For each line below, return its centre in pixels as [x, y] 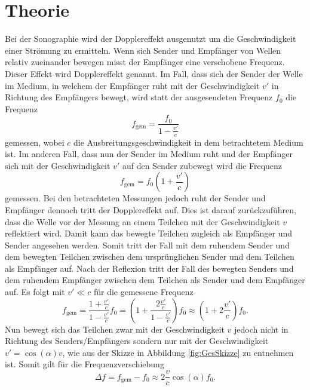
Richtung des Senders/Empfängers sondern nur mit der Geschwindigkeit [137, 341]
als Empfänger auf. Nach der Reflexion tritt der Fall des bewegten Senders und [149, 268]
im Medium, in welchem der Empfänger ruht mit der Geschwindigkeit [132, 85]
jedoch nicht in [261, 329]
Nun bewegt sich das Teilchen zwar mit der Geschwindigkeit [115, 329]
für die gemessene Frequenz [143, 292]
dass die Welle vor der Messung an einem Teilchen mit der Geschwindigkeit [142, 221]
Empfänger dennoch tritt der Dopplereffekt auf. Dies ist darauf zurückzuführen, [151, 209]
